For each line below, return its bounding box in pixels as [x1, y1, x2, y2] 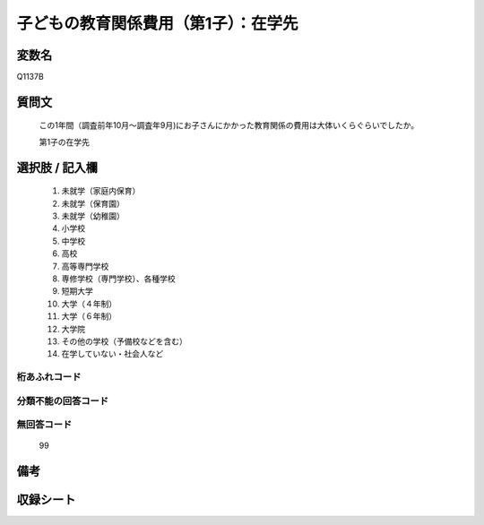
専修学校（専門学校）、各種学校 [61, 273, 176, 284]
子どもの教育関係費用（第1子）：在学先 [16, 13, 299, 33]
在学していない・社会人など [61, 349, 164, 359]
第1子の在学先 [39, 136, 90, 147]
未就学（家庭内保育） [61, 185, 141, 196]
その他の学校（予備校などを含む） [61, 336, 187, 347]
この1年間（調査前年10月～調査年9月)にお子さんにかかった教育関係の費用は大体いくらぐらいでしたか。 [39, 120, 419, 131]
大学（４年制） [61, 298, 117, 309]
